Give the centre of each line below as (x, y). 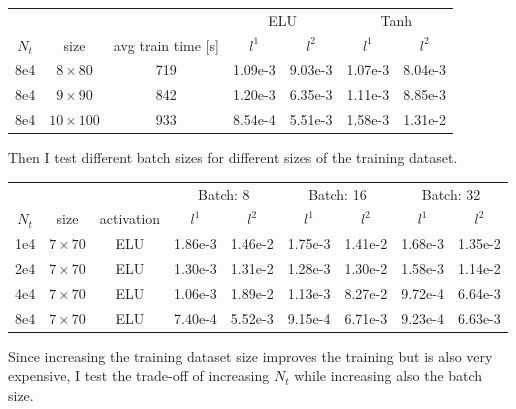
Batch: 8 (224, 193)
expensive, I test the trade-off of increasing (139, 375)
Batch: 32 (451, 193)
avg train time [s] (166, 44)
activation (130, 218)
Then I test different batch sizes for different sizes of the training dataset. (233, 157)
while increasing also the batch (388, 375)
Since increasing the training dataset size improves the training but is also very (250, 355)
